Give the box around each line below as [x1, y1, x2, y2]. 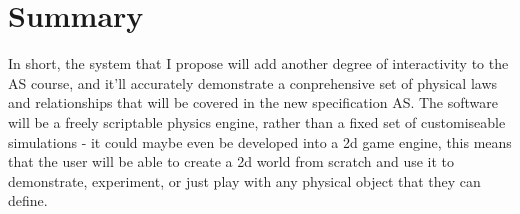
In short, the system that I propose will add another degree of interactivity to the [8, 53, 509, 74]
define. [8, 190, 48, 211]
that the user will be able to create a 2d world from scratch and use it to [8, 151, 455, 172]
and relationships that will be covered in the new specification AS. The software [8, 92, 499, 113]
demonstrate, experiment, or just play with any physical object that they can [8, 170, 481, 191]
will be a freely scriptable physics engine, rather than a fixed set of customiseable [8, 111, 506, 132]
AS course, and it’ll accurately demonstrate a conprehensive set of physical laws [8, 72, 498, 93]
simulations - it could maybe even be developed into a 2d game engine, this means [8, 131, 512, 152]
